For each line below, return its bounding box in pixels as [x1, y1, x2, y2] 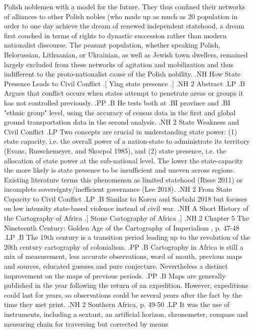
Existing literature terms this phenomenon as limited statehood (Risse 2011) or [4, 174, 243, 184]
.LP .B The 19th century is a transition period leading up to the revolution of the [4, 232, 251, 242]
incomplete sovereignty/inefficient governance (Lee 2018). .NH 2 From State [4, 184, 232, 194]
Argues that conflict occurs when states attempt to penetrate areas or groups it [4, 88, 244, 98]
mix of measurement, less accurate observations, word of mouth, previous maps [4, 251, 242, 261]
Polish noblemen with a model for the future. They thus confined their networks [4, 1, 245, 11]
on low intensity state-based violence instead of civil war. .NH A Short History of [4, 203, 249, 213]
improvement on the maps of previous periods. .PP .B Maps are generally [4, 270, 226, 281]
